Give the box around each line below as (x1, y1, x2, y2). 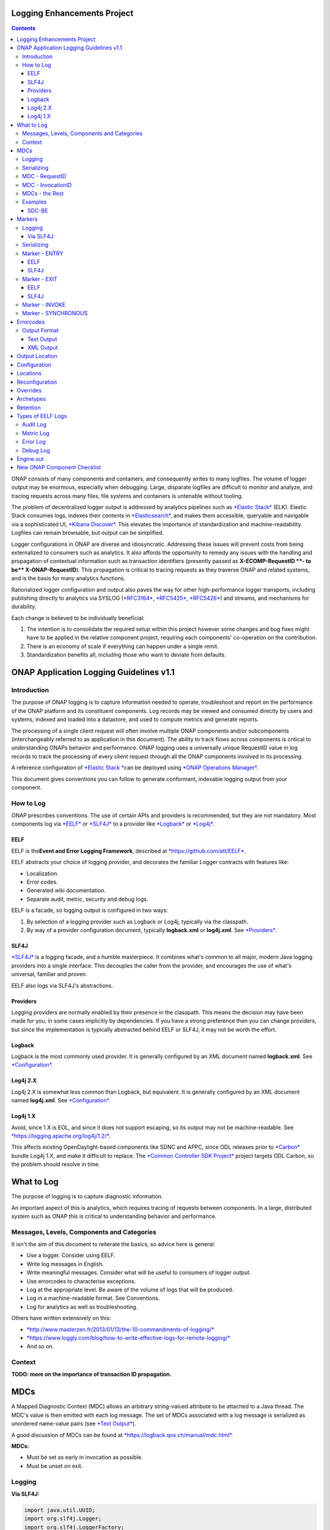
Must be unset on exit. (26, 1462, 83, 1469)
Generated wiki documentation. (26, 887, 106, 894)
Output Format (22, 327, 59, 334)
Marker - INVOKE (22, 301, 66, 308)
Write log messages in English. (26, 1260, 104, 1267)
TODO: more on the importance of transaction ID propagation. (11, 1371, 172, 1378)
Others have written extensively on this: (11, 1315, 111, 1322)
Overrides (16, 386, 42, 394)
